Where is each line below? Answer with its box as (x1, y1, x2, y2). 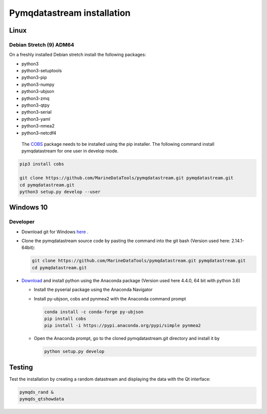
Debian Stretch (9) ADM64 (9, 41, 74, 48)
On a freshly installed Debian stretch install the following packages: (9, 52, 146, 58)
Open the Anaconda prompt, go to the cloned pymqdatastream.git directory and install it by (34, 335, 220, 341)
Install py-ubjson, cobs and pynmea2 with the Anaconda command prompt (34, 295, 186, 301)
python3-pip (21, 75, 47, 81)
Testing (9, 363, 33, 372)
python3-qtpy (21, 102, 50, 108)
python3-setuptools (21, 68, 62, 74)
